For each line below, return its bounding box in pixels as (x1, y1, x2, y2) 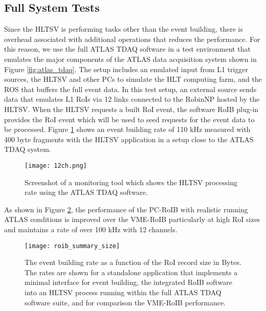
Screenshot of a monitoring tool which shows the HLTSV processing (25, 176, 238, 187)
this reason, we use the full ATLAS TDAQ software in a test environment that (4, 43, 251, 54)
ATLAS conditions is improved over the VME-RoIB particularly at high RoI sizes (4, 214, 260, 225)
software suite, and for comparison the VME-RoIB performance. (25, 297, 226, 307)
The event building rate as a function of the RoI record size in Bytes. (25, 257, 241, 268)
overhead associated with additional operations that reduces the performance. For (4, 33, 260, 44)
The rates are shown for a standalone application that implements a (25, 266, 238, 277)
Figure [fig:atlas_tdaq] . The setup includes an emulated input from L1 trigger (4, 63, 249, 74)
